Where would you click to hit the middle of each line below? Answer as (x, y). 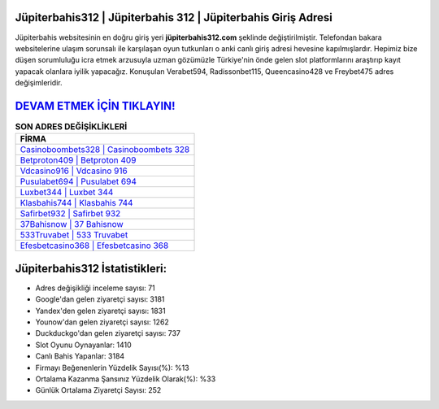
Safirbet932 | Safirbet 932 (70, 214)
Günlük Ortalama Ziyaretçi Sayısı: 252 (98, 390)
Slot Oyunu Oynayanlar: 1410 (83, 345)
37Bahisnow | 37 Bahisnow (72, 224)
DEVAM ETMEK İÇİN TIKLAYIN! (95, 106)
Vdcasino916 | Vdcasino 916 (74, 171)
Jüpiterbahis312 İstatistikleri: (91, 268)
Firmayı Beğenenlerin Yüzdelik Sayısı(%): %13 (113, 368)
